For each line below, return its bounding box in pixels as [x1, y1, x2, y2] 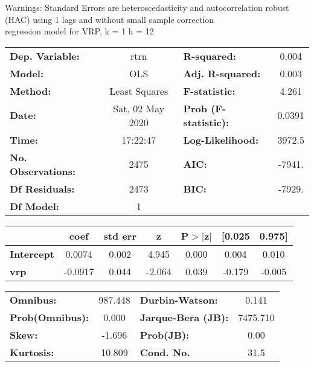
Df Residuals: [10, 181, 75, 196]
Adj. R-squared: [183, 66, 261, 80]
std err [103, 228, 136, 243]
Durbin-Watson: [139, 292, 218, 307]
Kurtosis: [10, 345, 54, 359]
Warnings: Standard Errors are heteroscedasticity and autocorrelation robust [5, 1, 289, 13]
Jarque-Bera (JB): [139, 310, 229, 324]
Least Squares [109, 83, 168, 98]
